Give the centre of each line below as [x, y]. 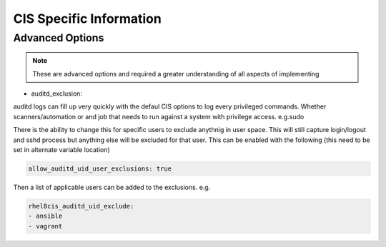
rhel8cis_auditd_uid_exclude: [81, 206]
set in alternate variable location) [61, 149]
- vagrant [45, 226]
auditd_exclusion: [56, 94]
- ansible [45, 216]
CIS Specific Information [88, 19]
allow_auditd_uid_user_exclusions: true [100, 168]
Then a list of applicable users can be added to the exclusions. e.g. [112, 187]
